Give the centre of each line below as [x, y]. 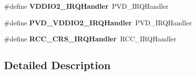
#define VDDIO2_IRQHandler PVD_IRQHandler [86, 6]
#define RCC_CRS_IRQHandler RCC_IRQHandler [90, 39]
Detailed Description [57, 65]
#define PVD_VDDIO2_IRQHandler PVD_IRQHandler [98, 22]
